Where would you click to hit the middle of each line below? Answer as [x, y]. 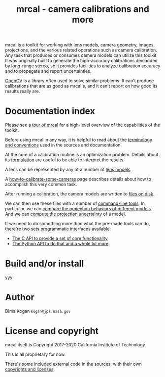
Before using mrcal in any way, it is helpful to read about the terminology [79, 140]
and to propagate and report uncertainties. [48, 71]
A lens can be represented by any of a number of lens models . [68, 170]
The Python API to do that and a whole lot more [60, 244]
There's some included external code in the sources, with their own [73, 364]
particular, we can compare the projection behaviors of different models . [79, 209]
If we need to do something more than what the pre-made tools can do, [78, 224]
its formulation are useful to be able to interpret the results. [65, 160]
